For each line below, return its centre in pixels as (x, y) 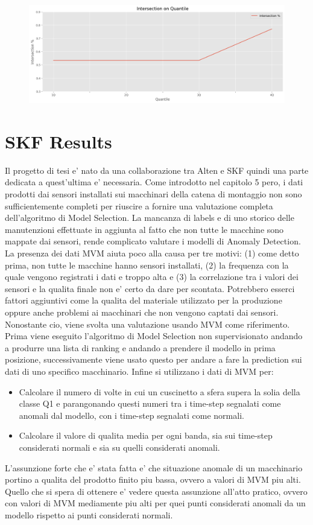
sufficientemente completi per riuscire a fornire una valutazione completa (139, 205)
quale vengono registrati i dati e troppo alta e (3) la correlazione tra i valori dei (152, 277)
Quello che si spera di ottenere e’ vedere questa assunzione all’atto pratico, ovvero (156, 491)
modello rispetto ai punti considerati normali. (89, 514)
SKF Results (58, 141)
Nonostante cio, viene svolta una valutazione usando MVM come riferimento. (147, 324)
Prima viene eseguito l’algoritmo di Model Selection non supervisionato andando (154, 336)
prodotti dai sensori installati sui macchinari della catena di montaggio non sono (153, 194)
